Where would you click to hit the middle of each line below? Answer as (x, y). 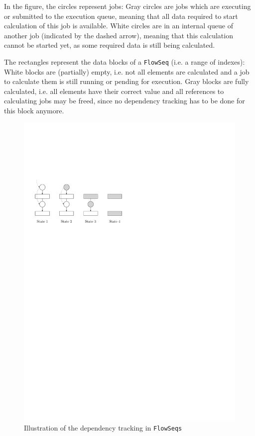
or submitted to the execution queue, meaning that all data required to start (121, 16)
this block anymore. (34, 110)
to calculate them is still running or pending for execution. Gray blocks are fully (127, 81)
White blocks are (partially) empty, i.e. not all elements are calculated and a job (127, 71)
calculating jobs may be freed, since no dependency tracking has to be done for (125, 101)
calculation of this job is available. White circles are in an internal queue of (119, 26)
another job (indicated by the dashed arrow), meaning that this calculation (119, 35)
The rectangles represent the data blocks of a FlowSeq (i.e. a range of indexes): (125, 61)
